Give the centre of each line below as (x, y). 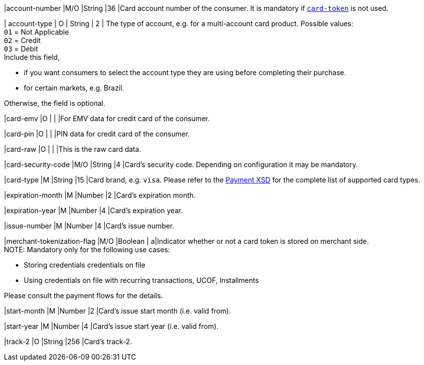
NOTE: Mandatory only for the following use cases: (87, 250)
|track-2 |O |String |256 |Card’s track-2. (68, 342)
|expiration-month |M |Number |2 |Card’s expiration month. (100, 195)
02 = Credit (22, 40)
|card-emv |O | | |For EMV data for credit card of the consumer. (107, 118)
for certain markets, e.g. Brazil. (74, 88)
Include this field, (32, 57)
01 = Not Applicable (37, 32)
